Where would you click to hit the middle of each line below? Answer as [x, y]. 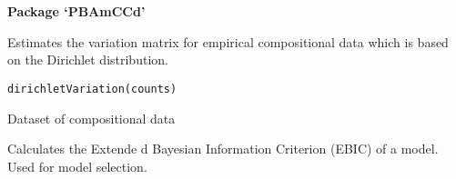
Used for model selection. [77, 166]
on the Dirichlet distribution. [88, 60]
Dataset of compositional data [91, 118]
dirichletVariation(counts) [92, 89]
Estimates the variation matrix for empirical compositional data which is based [228, 41]
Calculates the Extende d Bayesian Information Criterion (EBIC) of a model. [223, 149]
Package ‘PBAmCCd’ [76, 11]
